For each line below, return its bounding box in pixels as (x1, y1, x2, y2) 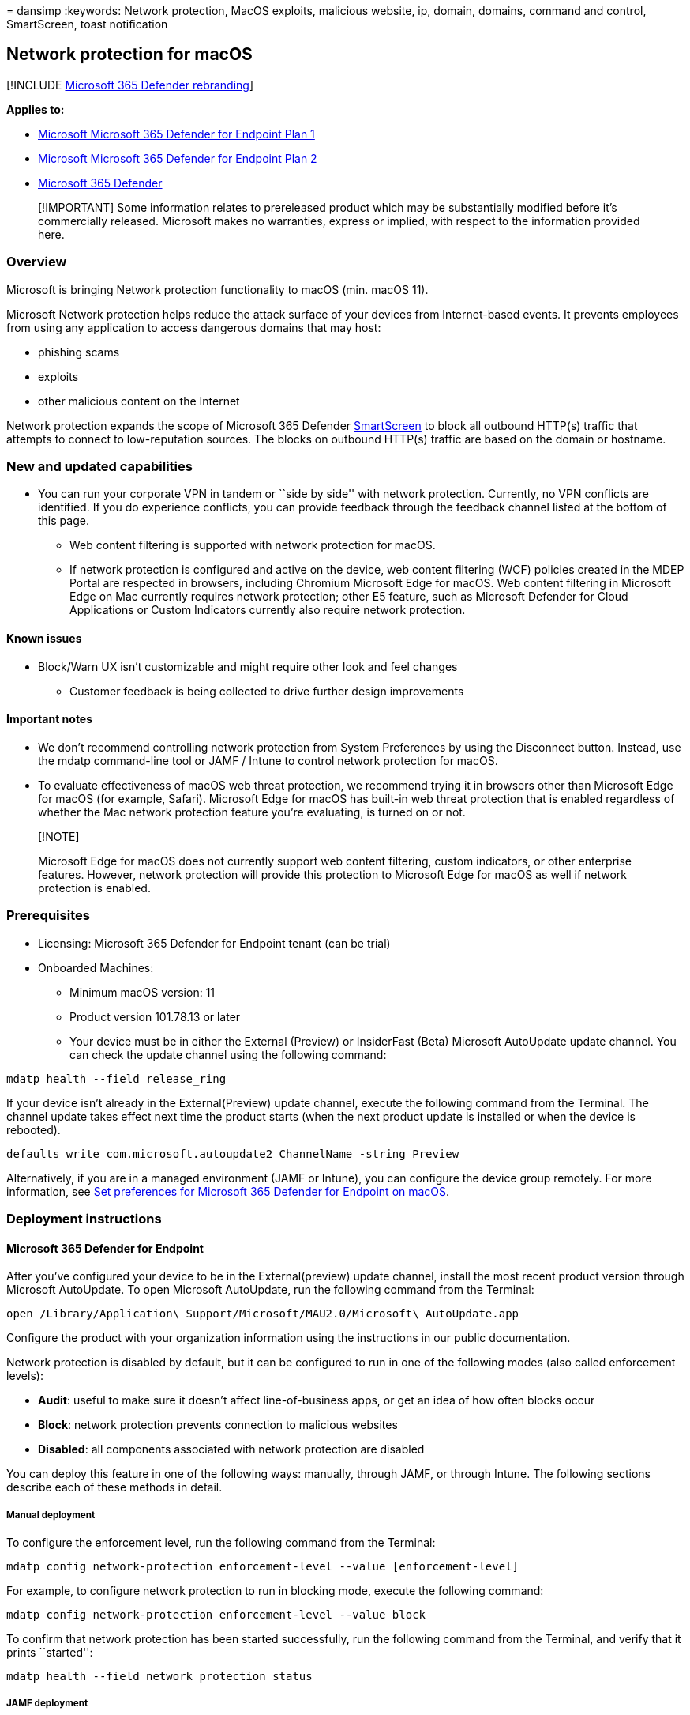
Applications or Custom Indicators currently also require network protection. (69, 603, 466, 617)
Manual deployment (6, 1509, 96, 1521)
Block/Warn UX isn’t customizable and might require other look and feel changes (38, 659, 458, 673)
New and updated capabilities (6, 458, 193, 474)
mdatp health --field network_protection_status (6, 1669, 313, 1683)
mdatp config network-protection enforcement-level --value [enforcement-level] (6, 1559, 519, 1573)
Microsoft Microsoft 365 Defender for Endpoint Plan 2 (38, 151, 317, 165)
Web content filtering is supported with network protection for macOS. (69, 538, 436, 552)
